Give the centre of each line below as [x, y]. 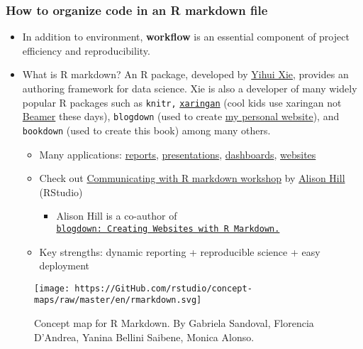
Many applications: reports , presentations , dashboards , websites [178, 154]
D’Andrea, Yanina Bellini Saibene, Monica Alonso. [144, 337]
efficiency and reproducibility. [86, 50]
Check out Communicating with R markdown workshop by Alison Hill [192, 178]
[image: [52, 288]
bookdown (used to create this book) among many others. [146, 130]
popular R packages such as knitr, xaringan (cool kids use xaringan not [182, 102]
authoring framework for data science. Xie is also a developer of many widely [190, 88]
